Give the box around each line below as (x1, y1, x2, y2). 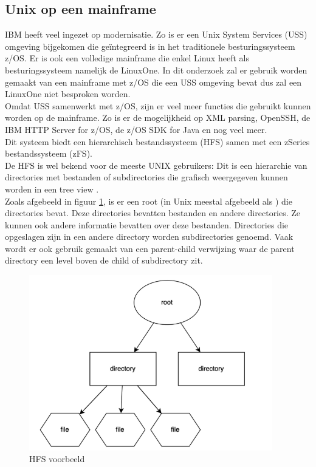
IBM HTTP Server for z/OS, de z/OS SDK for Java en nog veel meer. (5, 123, 267, 135)
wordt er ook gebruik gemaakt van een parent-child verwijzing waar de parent (5, 242, 295, 254)
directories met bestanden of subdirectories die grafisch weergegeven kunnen (5, 171, 288, 183)
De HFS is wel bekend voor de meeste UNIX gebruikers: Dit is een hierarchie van (5, 159, 307, 171)
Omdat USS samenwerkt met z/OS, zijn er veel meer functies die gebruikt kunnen (5, 99, 311, 112)
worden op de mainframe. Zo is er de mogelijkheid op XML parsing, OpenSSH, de (5, 111, 311, 124)
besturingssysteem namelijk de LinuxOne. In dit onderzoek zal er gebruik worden (5, 63, 307, 76)
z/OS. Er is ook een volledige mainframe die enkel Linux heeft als (5, 52, 249, 64)
